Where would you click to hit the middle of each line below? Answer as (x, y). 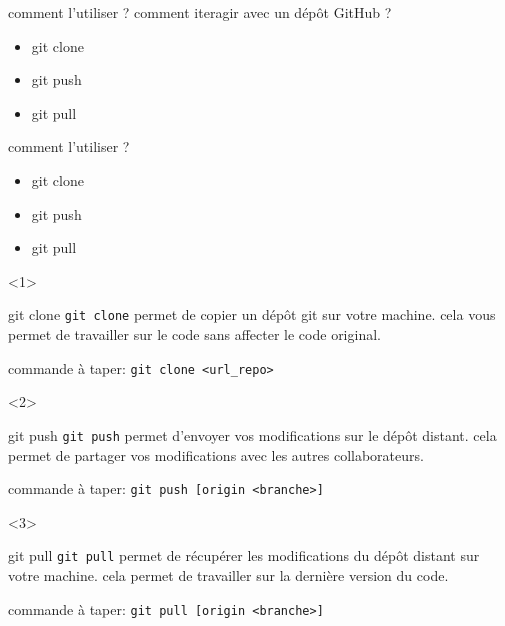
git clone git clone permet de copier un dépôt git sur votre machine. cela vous (252, 314)
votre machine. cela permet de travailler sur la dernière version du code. (228, 575)
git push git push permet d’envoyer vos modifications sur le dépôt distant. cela (252, 434)
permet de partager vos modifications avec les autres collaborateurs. (216, 454)
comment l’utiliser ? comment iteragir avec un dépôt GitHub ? (200, 12)
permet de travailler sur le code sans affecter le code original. (194, 334)
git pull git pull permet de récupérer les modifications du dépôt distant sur (244, 555)
